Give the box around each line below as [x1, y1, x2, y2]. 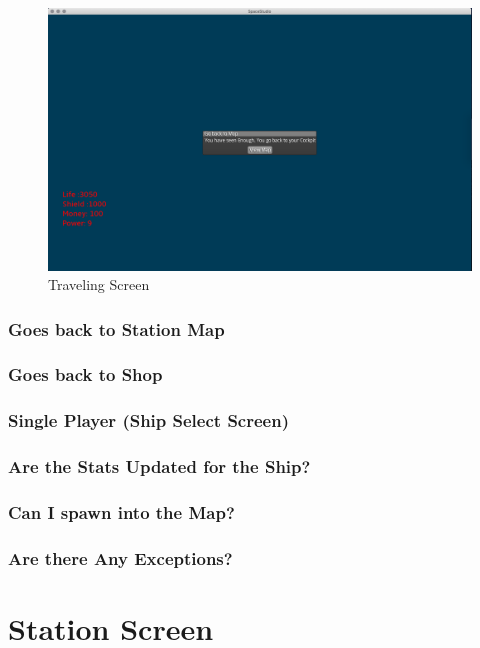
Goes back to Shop [8, 362, 163, 387]
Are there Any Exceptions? [8, 545, 233, 570]
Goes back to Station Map [8, 316, 225, 341]
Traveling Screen [48, 274, 150, 295]
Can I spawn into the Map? [8, 500, 235, 524]
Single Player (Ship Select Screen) [8, 408, 289, 433]
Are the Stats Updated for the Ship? [8, 454, 311, 479]
